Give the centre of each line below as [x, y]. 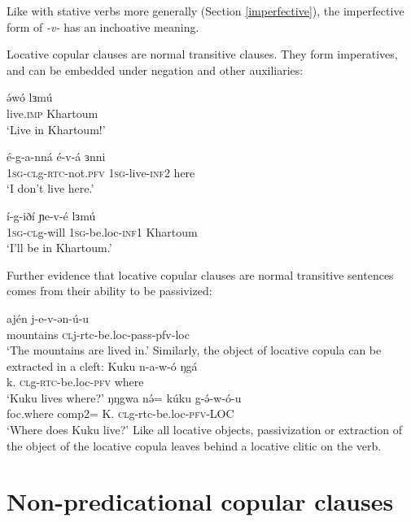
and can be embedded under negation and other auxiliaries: [155, 70]
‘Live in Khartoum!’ [56, 129]
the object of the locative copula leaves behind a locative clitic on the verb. [194, 445]
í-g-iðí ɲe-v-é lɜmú [51, 215]
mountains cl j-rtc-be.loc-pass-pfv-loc [98, 334]
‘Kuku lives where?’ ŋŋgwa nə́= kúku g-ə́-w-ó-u [124, 397]
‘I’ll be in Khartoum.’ [59, 248]
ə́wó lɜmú [30, 97]
